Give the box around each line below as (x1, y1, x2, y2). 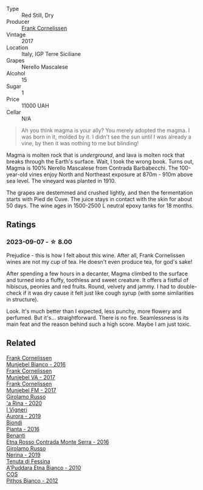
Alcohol (6, 70, 26, 77)
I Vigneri (6, 405, 27, 413)
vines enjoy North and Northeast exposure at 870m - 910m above (29, 171, 193, 178)
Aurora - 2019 (6, 412, 41, 419)
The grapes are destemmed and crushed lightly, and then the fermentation (6, 189, 193, 196)
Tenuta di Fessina (6, 457, 50, 464)
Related (6, 338, 36, 348)
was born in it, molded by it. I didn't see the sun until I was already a (21, 133, 191, 140)
